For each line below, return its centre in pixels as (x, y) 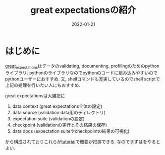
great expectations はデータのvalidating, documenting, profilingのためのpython (82, 66)
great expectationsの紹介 (83, 10)
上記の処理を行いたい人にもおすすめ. (43, 85)
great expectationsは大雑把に (35, 96)
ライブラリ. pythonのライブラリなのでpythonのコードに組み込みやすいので (81, 73)
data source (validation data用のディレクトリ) (59, 113)
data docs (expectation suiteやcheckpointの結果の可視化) (71, 131)
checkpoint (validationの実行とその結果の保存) (60, 125)
